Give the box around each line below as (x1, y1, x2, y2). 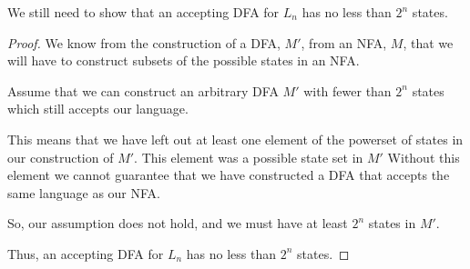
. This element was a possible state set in (134, 147, 363, 166)
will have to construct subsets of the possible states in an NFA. (7, 51, 360, 70)
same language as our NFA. (7, 183, 160, 202)
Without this (387, 147, 460, 166)
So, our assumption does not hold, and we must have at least (7, 214, 348, 233)
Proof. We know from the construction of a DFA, (7, 33, 281, 52)
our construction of (7, 147, 114, 166)
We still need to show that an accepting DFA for (7, 3, 280, 21)
